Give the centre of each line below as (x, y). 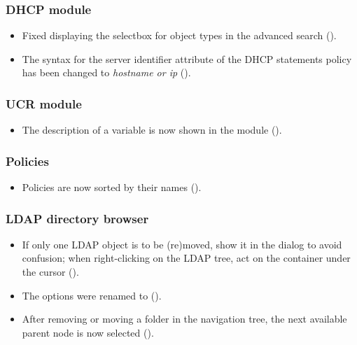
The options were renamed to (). (92, 295)
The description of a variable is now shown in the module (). (152, 130)
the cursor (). (50, 272)
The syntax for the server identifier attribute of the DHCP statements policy (187, 58)
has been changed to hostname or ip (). (106, 72)
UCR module (44, 103)
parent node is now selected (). (88, 332)
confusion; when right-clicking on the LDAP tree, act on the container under (186, 258)
